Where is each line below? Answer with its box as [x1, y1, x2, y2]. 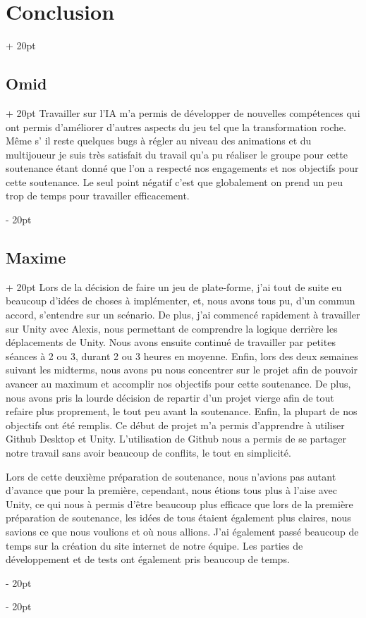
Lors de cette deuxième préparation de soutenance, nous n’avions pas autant [6, 469, 336, 483]
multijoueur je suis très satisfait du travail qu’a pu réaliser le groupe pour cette [6, 147, 348, 161]
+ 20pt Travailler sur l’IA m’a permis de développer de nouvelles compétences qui [6, 105, 360, 120]
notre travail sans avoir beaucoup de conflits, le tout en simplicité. [6, 445, 291, 459]
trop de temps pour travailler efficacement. [6, 188, 190, 203]
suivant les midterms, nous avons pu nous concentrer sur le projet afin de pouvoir [6, 362, 358, 377]
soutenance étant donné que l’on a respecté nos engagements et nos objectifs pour [6, 161, 359, 175]
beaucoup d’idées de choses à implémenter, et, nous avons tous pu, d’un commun [6, 293, 355, 308]
